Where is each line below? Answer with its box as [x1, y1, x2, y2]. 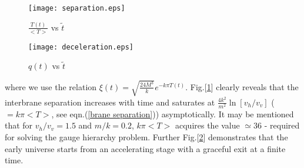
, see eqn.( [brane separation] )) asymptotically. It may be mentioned [51, 107, 294, 120]
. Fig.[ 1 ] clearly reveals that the [185, 80, 299, 93]
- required [264, 119, 300, 131]
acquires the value [175, 119, 240, 131]
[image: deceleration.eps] [28, 42, 133, 51]
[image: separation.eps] [28, 4, 125, 12]
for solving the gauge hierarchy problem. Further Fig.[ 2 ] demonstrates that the [5, 131, 288, 143]
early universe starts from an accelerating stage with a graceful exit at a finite [5, 142, 286, 154]
